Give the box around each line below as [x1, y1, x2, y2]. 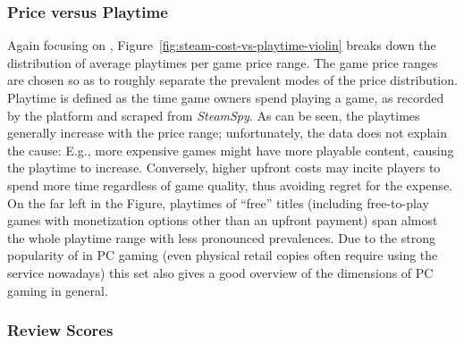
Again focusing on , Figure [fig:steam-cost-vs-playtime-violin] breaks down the [7, 36, 436, 55]
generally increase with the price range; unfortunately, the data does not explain [7, 123, 447, 142]
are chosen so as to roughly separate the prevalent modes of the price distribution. [7, 71, 458, 89]
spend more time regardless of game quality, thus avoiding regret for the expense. [7, 175, 452, 194]
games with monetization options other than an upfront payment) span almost [7, 211, 438, 230]
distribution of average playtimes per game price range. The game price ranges [7, 53, 438, 71]
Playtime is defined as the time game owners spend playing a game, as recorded [7, 88, 444, 106]
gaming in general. [7, 281, 108, 299]
